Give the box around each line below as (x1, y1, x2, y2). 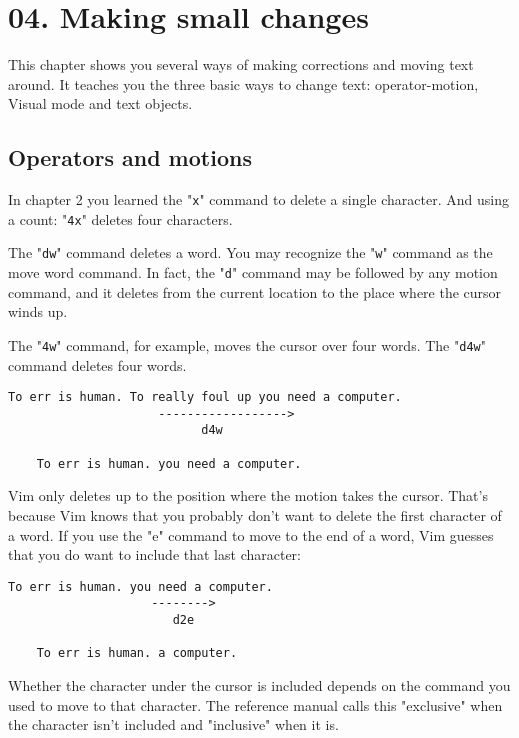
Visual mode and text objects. (8, 93, 193, 114)
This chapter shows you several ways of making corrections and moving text (8, 54, 474, 75)
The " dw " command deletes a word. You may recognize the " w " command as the (8, 242, 493, 263)
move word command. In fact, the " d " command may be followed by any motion (8, 262, 498, 283)
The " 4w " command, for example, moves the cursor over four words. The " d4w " (8, 334, 486, 355)
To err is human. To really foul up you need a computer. (8, 390, 402, 405)
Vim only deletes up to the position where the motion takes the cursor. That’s (8, 485, 488, 506)
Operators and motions (8, 142, 252, 173)
